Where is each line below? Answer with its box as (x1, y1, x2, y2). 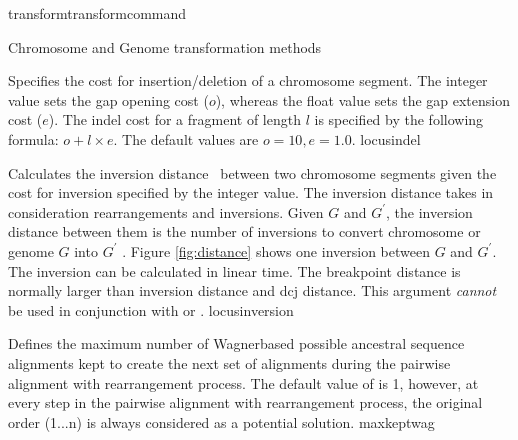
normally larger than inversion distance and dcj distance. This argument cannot (8, 280, 497, 301)
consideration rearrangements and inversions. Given (8, 201, 324, 222)
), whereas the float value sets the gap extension (215, 89, 510, 110)
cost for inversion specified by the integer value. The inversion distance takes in (8, 182, 494, 203)
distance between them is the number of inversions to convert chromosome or (8, 221, 481, 242)
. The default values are (113, 128, 259, 149)
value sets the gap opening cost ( (8, 89, 209, 110)
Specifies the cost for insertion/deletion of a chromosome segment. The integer (8, 70, 488, 91)
